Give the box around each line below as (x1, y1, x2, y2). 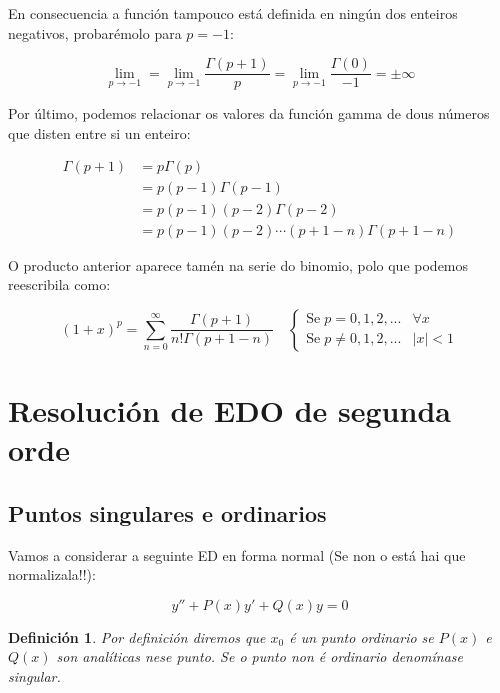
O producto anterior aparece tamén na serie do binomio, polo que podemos (8, 254, 469, 275)
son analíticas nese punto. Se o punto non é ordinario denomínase (56, 646, 464, 667)
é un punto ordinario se (289, 626, 434, 647)
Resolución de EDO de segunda (8, 389, 451, 430)
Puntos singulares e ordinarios (8, 497, 327, 528)
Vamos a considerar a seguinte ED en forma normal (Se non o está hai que (8, 544, 466, 565)
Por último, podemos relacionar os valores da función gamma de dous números (8, 103, 490, 124)
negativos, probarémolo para (8, 22, 182, 43)
